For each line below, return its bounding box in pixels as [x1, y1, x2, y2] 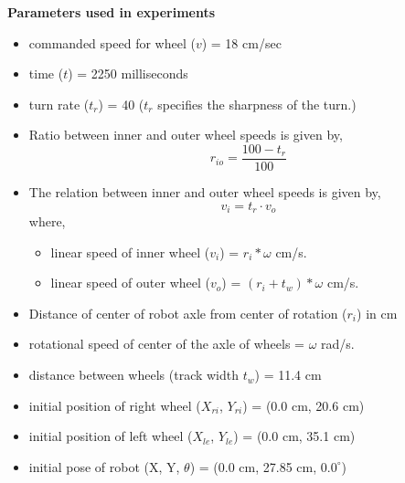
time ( [28, 64, 64, 83]
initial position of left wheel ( [28, 426, 193, 446]
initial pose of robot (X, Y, [28, 457, 180, 476]
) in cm [357, 303, 398, 322]
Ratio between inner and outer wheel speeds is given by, [28, 125, 343, 144]
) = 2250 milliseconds [68, 64, 188, 83]
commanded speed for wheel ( [28, 33, 196, 52]
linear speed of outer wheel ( [50, 273, 210, 292]
